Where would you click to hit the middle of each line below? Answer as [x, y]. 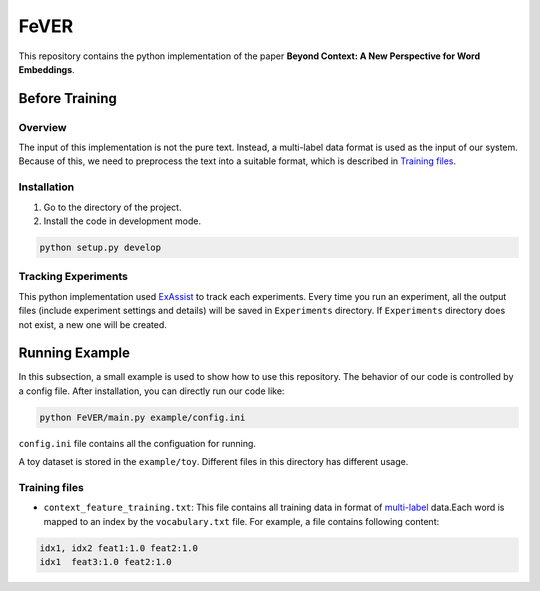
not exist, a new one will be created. [92, 324]
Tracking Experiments [73, 277]
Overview [42, 127]
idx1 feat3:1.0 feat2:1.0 [105, 562]
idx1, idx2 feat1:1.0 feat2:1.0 [119, 548]
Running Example [74, 353]
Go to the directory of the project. [112, 207]
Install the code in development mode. [122, 221]
